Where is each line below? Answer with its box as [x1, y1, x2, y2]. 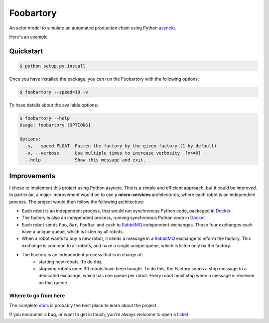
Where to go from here [9, 292, 65, 299]
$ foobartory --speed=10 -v [19, 89, 88, 95]
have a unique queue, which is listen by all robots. [21, 229, 124, 235]
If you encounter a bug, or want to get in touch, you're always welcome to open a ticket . [9, 312, 190, 318]
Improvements [9, 172, 56, 180]
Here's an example [9, 34, 48, 40]
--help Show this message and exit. [25, 157, 146, 163]
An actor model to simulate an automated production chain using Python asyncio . [9, 25, 176, 31]
